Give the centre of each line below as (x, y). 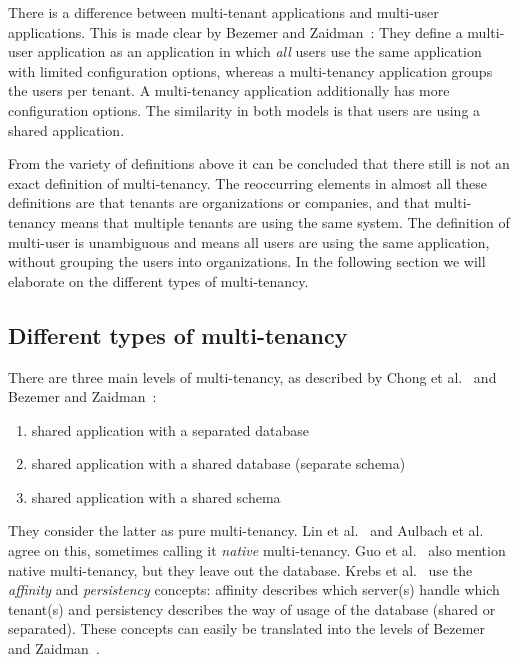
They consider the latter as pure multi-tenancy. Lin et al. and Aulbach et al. (246, 530)
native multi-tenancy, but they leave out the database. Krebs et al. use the (240, 569)
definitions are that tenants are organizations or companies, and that (219, 202)
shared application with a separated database (170, 429)
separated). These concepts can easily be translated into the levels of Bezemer (247, 628)
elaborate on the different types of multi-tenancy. (158, 280)
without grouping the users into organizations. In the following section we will (247, 261)
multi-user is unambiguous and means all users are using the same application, (249, 241)
